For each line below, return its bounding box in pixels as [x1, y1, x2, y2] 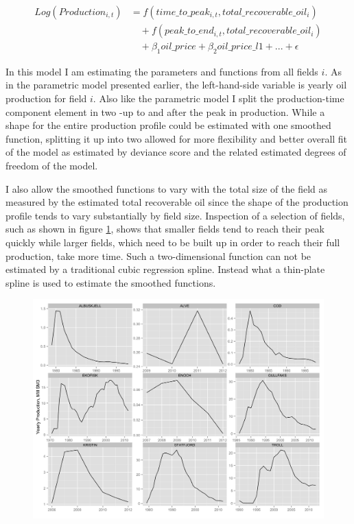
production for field [5, 91, 87, 106]
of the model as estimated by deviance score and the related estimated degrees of [5, 145, 346, 159]
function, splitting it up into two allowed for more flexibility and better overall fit [5, 131, 348, 145]
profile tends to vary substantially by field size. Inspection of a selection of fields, [5, 208, 345, 222]
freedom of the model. [5, 158, 98, 173]
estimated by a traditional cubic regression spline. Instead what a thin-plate [5, 262, 325, 276]
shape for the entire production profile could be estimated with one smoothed [5, 118, 331, 132]
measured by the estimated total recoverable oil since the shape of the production [5, 195, 349, 209]
